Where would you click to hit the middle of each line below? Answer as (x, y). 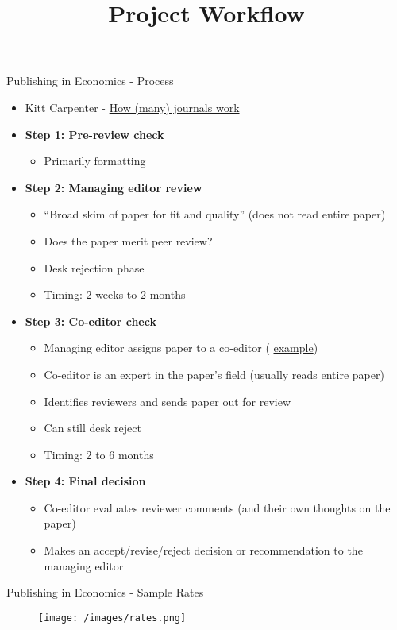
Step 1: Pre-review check (94, 134)
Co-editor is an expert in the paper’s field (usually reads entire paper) (214, 374)
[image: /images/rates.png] (112, 618)
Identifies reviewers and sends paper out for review (168, 401)
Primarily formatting (95, 161)
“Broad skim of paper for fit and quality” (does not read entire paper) (215, 214)
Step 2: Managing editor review (114, 187)
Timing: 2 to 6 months (99, 454)
